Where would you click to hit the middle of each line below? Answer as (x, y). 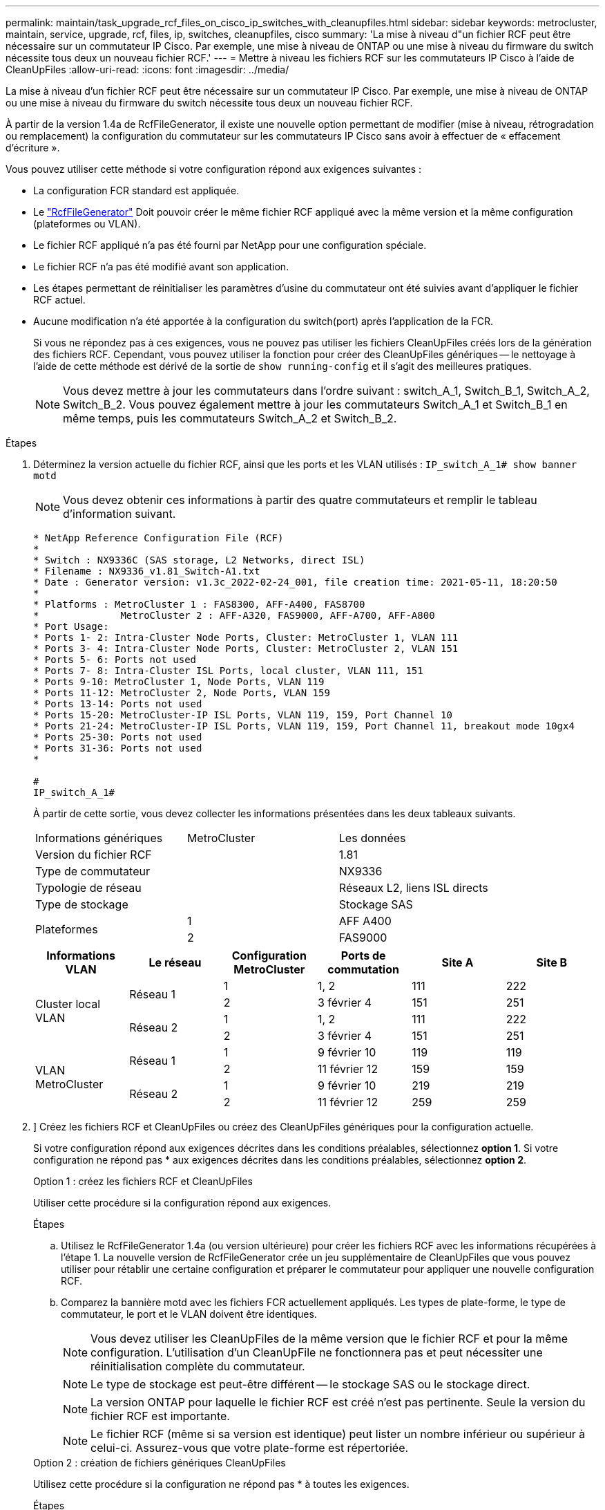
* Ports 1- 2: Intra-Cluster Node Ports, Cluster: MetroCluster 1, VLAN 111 (246, 637)
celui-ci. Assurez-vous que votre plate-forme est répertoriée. (250, 1448)
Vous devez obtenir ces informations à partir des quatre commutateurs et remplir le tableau (300, 500)
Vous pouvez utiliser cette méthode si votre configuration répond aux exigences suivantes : (214, 169)
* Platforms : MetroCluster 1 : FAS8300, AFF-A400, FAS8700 (199, 604)
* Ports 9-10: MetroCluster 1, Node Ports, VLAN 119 (179, 682)
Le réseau (175, 962)
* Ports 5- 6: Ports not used (115, 660)
